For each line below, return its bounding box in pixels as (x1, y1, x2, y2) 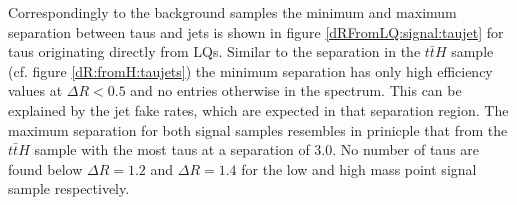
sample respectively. (8, 178, 130, 199)
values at (8, 80, 63, 101)
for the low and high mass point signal (241, 158, 477, 179)
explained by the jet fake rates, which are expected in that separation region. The (8, 99, 509, 120)
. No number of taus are (332, 139, 480, 160)
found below (8, 158, 83, 179)
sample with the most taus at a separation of (34, 139, 310, 160)
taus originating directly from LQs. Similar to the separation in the (8, 41, 421, 62)
